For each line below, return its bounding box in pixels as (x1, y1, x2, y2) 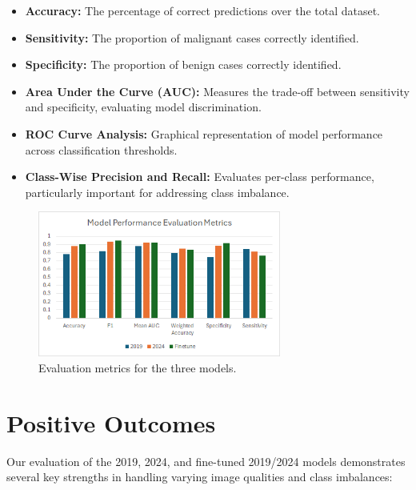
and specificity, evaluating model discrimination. (25, 98, 262, 115)
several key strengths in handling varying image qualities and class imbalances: (6, 468, 393, 485)
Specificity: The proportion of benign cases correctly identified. (25, 56, 342, 73)
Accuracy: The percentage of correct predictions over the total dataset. (25, 2, 381, 18)
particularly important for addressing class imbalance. (25, 183, 290, 200)
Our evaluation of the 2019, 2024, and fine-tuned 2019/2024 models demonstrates (6, 452, 406, 469)
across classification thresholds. (25, 141, 178, 158)
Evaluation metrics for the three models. (38, 359, 237, 376)
